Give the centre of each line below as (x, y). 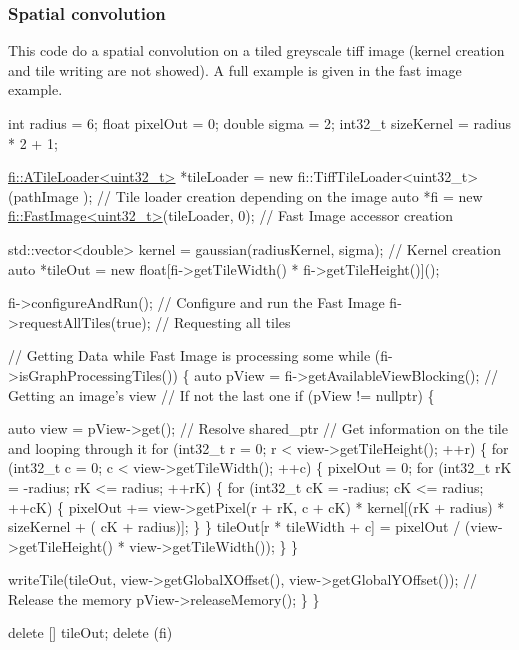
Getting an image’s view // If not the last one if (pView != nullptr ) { (221, 394)
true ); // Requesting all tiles (203, 321)
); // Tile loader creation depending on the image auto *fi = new (283, 195)
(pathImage (43, 195)
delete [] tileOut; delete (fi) (90, 632)
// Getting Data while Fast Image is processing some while (189, 355)
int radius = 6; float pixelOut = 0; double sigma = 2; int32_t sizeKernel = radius (259, 123)
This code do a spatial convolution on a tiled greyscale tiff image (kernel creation (256, 50)
